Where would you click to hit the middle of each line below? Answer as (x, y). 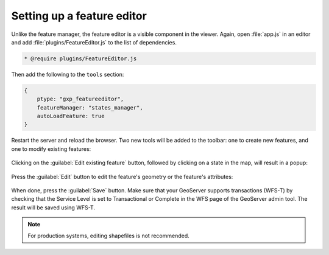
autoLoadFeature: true (71, 116)
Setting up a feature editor (79, 16)
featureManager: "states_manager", (90, 107)
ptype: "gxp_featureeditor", (80, 99)
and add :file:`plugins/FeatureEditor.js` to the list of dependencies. (94, 42)
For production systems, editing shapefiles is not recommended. (109, 236)
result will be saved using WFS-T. (53, 208)
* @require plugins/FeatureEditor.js (80, 58)
